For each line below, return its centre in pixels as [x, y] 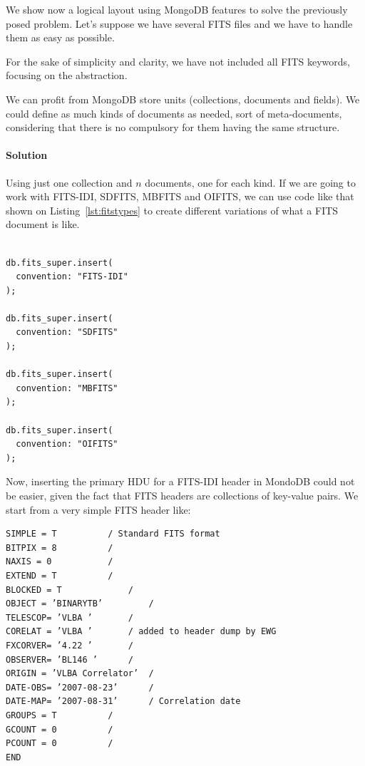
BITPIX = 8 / [60, 548]
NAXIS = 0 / [60, 562]
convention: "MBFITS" [67, 388]
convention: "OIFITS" [67, 444]
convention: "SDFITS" [67, 332]
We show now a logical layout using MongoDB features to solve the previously [177, 9]
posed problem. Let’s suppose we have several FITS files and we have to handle [179, 23]
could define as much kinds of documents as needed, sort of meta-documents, [174, 113]
